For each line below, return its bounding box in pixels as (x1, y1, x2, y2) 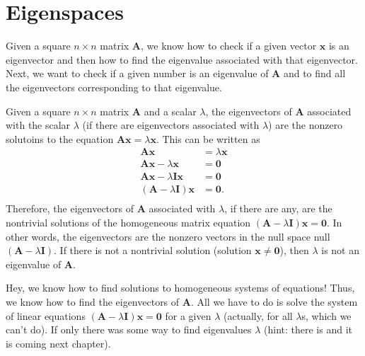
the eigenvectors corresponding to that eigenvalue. (6, 79, 222, 94)
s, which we (301, 308, 352, 323)
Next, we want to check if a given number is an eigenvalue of (6, 66, 269, 81)
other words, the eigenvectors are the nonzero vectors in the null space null (6, 229, 330, 243)
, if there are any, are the (224, 201, 332, 216)
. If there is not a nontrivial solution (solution (54, 243, 252, 258)
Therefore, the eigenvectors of (6, 201, 134, 216)
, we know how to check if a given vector (141, 38, 317, 53)
